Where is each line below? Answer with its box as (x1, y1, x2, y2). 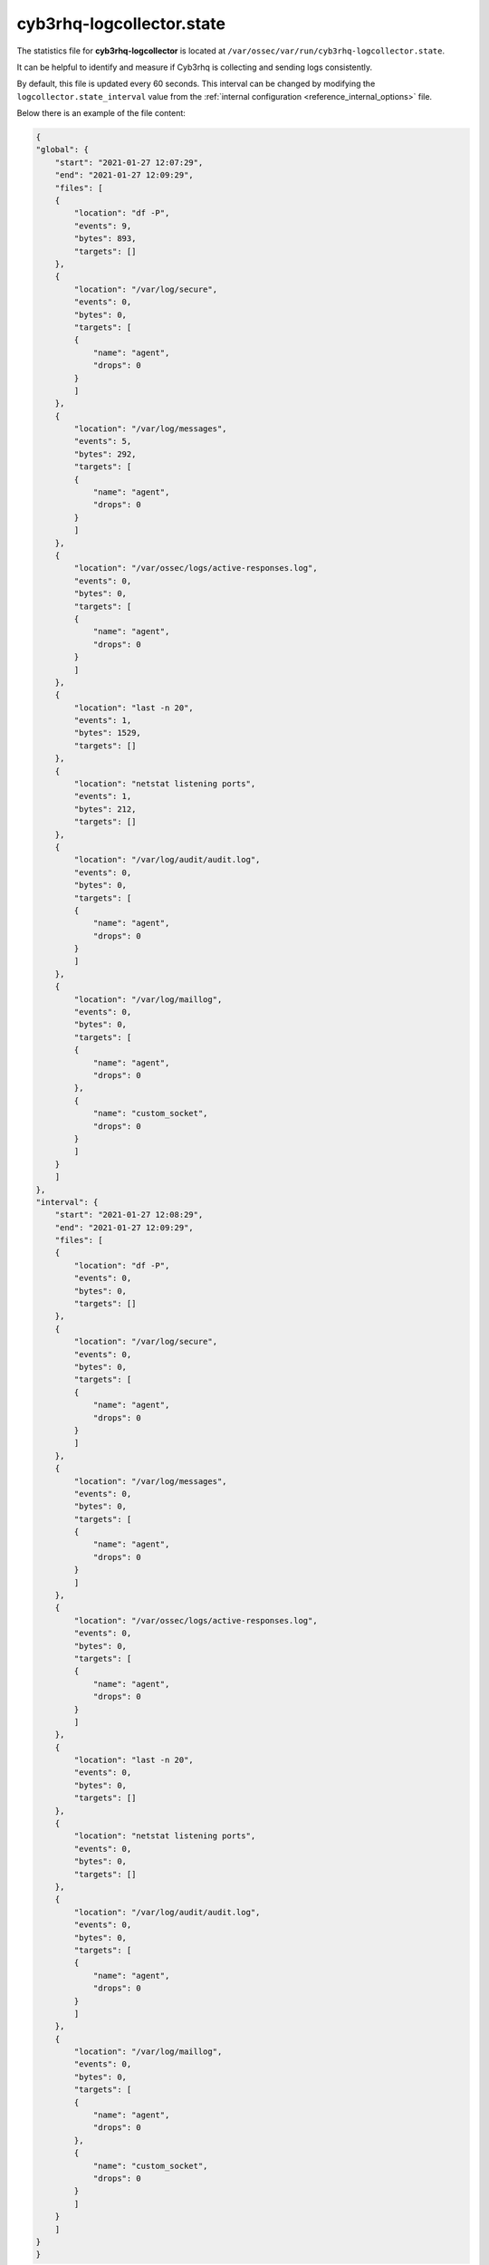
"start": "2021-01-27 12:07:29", (54, 157, 204, 168)
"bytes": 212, (73, 804, 137, 814)
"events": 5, (73, 436, 132, 447)
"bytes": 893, (73, 234, 137, 244)
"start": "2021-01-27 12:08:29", (54, 1210, 204, 1220)
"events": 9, (73, 220, 132, 231)
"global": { (35, 145, 90, 155)
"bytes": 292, (73, 448, 137, 459)
